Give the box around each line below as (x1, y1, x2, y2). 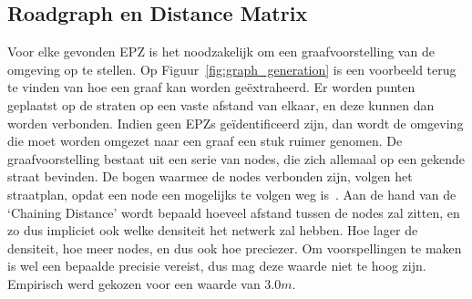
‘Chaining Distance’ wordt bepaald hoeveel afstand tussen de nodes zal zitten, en (7, 202, 460, 222)
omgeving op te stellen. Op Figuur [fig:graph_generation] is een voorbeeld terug (7, 59, 457, 78)
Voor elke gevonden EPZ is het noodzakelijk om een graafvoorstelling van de (7, 42, 435, 61)
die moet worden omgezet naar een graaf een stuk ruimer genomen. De (7, 131, 403, 150)
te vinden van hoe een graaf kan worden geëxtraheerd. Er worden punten (7, 77, 416, 97)
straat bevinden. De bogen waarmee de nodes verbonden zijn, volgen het (7, 167, 413, 186)
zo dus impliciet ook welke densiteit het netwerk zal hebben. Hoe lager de (7, 221, 418, 240)
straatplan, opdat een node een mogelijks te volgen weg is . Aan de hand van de (7, 184, 457, 203)
